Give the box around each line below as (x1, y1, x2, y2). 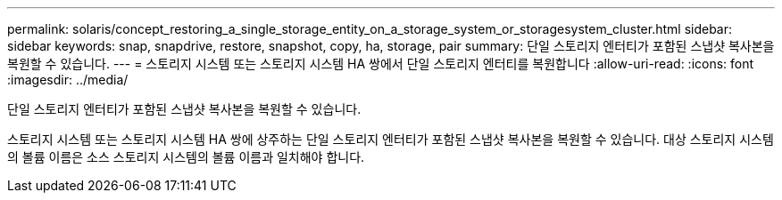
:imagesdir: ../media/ (7, 72, 129, 87)
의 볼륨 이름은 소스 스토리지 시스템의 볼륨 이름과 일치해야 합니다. (7, 149, 365, 164)
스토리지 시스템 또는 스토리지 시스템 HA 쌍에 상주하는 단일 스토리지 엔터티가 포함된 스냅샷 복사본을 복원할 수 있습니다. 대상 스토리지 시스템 (7, 132, 774, 147)
